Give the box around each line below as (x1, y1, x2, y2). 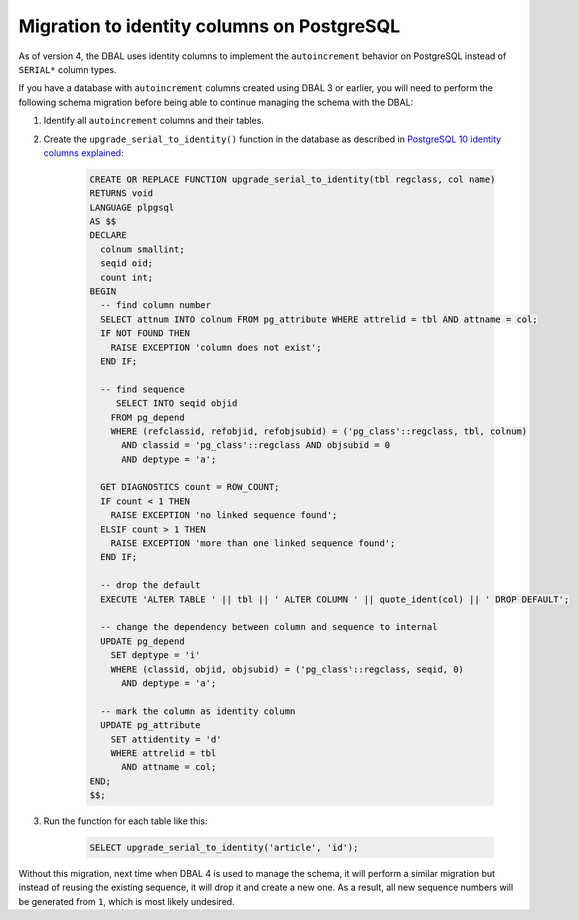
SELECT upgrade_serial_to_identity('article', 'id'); (89, 842, 359, 854)
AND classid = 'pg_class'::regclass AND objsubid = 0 (121, 440, 391, 451)
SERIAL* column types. (18, 63, 117, 75)
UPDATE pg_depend (100, 635, 185, 647)
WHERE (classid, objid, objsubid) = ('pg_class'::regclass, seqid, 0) (110, 663, 465, 675)
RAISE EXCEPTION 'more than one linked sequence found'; (110, 538, 396, 549)
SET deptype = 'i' (110, 650, 201, 661)
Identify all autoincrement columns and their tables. (43, 115, 265, 127)
